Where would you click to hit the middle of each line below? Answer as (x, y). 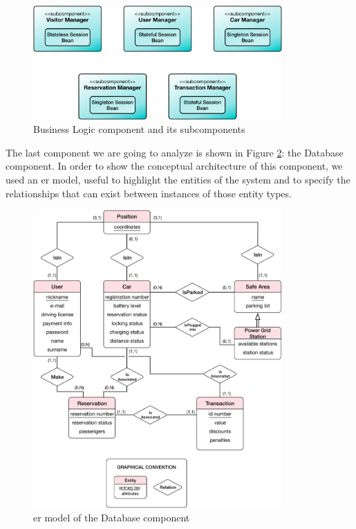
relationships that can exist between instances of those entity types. (149, 193)
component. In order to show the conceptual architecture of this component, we (174, 166)
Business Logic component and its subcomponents (139, 129)
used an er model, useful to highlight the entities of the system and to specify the (178, 180)
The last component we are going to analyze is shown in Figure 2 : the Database (175, 152)
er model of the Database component (112, 518)
